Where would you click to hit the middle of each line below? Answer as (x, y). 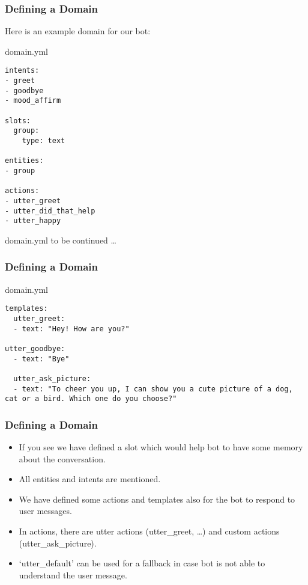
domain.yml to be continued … (61, 240)
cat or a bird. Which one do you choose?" (91, 399)
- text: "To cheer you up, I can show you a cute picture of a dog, (153, 389)
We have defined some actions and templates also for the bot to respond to (157, 499)
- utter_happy (33, 221)
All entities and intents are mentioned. (90, 479)
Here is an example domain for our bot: (78, 31)
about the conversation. (62, 458)
